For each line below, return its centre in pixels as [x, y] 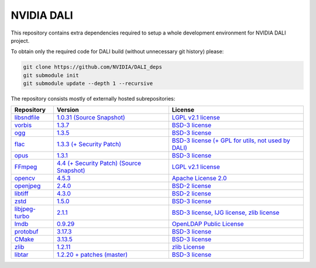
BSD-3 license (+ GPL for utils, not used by [231, 140]
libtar [21, 255]
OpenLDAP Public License [208, 224]
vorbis [23, 125]
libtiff [21, 194]
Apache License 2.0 [199, 178]
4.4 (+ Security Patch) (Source [99, 163]
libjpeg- [25, 209]
